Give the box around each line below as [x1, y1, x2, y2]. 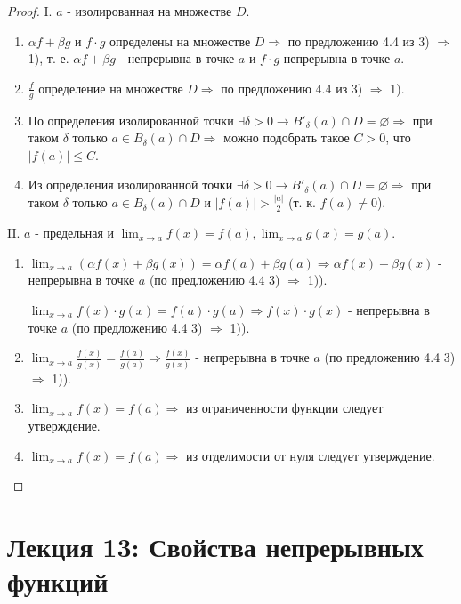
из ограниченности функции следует [186, 399, 384, 417]
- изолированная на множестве [67, 2, 232, 20]
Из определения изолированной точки [28, 175, 233, 194]
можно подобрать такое [223, 128, 350, 147]
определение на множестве [38, 78, 183, 97]
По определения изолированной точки [28, 110, 234, 129]
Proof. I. [7, 2, 53, 20]
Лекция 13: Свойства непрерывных [7, 527, 424, 564]
